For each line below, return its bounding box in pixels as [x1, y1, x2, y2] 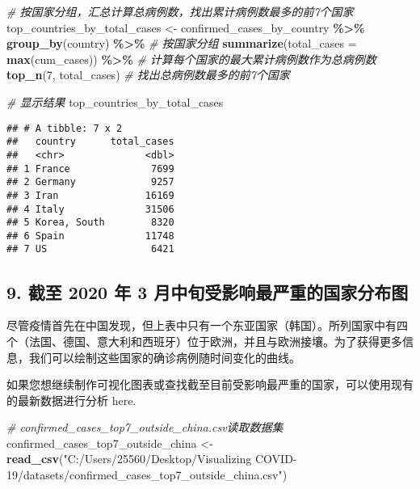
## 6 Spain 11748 [6, 230, 174, 242]
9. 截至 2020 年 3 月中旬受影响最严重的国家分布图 [6, 279, 409, 304]
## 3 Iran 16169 [6, 189, 174, 201]
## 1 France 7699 [6, 162, 174, 175]
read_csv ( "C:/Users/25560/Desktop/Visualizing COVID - [6, 450, 297, 467]
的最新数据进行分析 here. [6, 391, 136, 408]
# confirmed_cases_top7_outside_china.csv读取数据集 [6, 419, 283, 436]
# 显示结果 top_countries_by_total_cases [6, 93, 224, 110]
